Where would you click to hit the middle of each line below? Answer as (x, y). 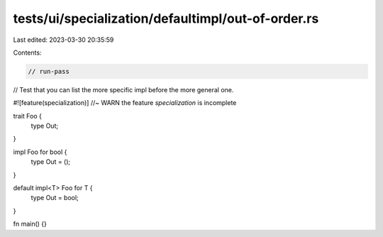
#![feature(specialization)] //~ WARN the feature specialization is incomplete (125, 103)
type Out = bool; (55, 198)
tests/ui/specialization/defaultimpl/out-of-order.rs (166, 18)
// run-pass (49, 71)
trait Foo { (28, 116)
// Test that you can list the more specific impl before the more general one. (123, 89)
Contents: (27, 53)
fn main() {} (30, 224)
